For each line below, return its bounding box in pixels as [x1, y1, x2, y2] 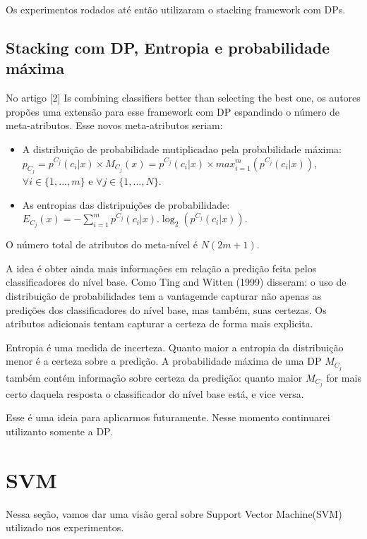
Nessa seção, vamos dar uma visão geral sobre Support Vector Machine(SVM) [6, 506, 342, 521]
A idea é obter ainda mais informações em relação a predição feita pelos [6, 260, 317, 275]
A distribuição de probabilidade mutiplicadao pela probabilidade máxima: [22, 141, 342, 156]
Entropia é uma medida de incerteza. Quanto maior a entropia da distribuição [6, 339, 344, 354]
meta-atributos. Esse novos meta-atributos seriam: [6, 118, 223, 133]
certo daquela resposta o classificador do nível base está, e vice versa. [6, 386, 304, 401]
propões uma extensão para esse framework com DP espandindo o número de [6, 104, 340, 119]
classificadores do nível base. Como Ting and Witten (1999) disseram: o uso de [6, 274, 347, 289]
